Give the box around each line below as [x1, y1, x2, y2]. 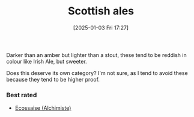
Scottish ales [68, 4, 134, 18]
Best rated [6, 91, 37, 99]
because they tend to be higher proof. [6, 76, 100, 83]
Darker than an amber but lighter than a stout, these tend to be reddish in [6, 51, 187, 58]
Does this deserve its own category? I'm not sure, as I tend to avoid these [6, 69, 188, 76]
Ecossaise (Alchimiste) [14, 104, 71, 112]
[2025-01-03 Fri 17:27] [73, 24, 129, 31]
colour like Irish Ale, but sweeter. [6, 58, 87, 65]
